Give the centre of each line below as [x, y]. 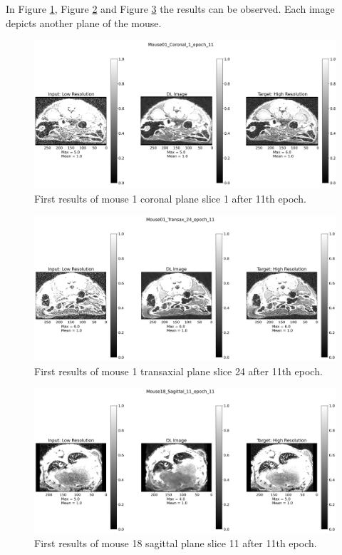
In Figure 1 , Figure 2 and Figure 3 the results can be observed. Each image [170, 9]
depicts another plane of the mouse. [84, 22]
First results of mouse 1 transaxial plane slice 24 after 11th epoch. [178, 371]
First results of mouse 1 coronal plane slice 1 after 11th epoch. [170, 199]
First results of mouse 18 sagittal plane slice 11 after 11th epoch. [176, 543]
